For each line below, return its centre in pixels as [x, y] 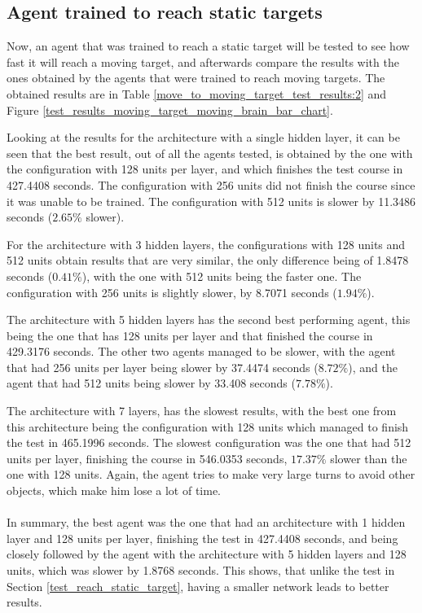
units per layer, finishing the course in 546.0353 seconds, [147, 458]
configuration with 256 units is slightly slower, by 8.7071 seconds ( [172, 292]
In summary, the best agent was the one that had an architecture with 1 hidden [206, 522]
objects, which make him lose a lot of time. [114, 490]
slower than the [369, 458]
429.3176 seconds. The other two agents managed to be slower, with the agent [201, 351]
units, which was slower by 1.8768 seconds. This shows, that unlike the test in [201, 570]
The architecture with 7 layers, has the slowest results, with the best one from [202, 411]
